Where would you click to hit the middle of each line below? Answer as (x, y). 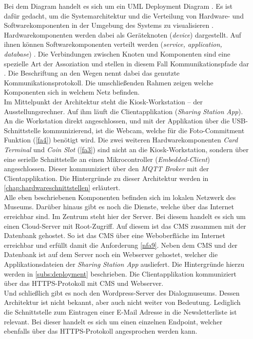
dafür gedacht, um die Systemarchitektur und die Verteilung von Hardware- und (124, 15)
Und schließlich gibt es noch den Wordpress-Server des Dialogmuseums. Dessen (122, 292)
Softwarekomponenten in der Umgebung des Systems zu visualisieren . (109, 25)
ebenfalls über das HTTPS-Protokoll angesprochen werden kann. (101, 331)
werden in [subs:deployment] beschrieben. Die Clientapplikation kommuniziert (120, 273)
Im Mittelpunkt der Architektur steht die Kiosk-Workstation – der (103, 101)
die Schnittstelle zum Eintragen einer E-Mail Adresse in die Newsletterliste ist (120, 312)
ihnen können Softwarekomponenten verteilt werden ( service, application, (113, 44)
